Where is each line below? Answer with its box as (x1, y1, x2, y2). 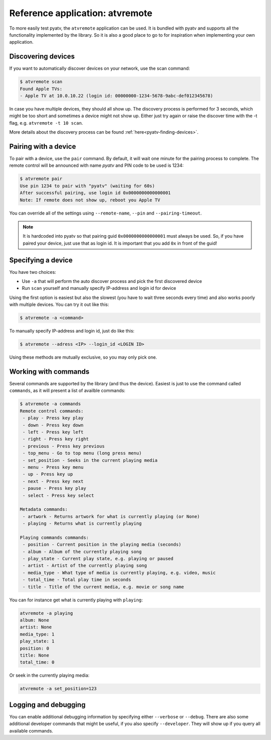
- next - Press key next (23, 478, 84, 484)
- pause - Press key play (23, 485, 86, 491)
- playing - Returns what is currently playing (23, 520, 142, 526)
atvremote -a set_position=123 (20, 686, 97, 692)
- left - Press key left (23, 430, 84, 435)
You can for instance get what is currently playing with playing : (9, 597, 143, 603)
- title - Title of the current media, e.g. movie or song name (23, 584, 184, 590)
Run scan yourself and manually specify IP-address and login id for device (22, 285, 177, 291)
